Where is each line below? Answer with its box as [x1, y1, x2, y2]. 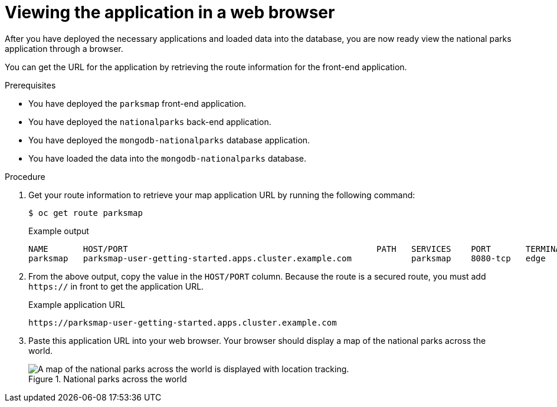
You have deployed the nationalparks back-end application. [28, 116, 271, 127]
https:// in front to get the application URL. [28, 281, 204, 291]
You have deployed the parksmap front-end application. [28, 98, 247, 109]
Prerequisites [5, 80, 56, 90]
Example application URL [28, 299, 125, 310]
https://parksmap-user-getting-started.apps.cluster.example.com [28, 317, 337, 327]
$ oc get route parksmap [28, 208, 143, 218]
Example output [28, 225, 89, 236]
